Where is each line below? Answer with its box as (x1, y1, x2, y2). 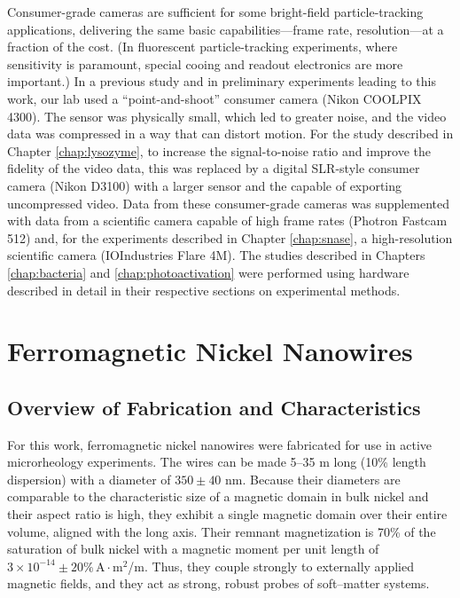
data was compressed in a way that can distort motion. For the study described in (7, 124, 454, 143)
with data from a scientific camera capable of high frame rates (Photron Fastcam (7, 211, 448, 230)
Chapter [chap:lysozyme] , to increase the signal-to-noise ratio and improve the (7, 141, 432, 160)
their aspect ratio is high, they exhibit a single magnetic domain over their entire (7, 505, 448, 523)
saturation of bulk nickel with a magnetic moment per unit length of (7, 539, 379, 558)
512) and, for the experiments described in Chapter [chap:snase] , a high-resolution (7, 228, 453, 247)
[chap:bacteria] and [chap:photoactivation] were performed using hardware (7, 263, 409, 281)
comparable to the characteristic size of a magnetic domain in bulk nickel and (7, 487, 429, 506)
